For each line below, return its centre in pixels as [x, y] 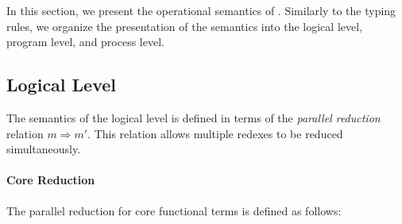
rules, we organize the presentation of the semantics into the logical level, [184, 26]
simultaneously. [44, 149]
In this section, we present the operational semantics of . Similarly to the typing [201, 10]
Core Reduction [51, 180]
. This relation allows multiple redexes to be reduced [215, 133]
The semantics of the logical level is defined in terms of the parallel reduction [193, 117]
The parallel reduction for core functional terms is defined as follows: [174, 210]
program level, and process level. [85, 42]
